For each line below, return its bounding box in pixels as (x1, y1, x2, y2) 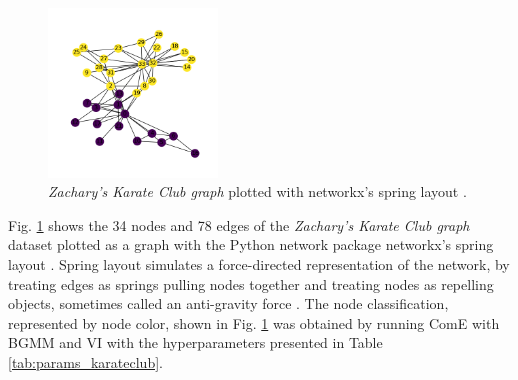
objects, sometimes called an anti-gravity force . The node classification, (8, 293, 449, 314)
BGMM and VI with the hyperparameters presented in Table (8, 332, 383, 353)
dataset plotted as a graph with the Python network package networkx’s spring (8, 234, 494, 255)
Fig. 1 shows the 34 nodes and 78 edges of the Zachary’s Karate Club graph (8, 214, 470, 235)
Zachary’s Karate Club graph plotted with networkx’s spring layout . (48, 181, 467, 202)
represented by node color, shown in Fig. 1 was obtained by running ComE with (8, 312, 500, 333)
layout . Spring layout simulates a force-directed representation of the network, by (8, 253, 510, 274)
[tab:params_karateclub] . (8, 351, 163, 372)
